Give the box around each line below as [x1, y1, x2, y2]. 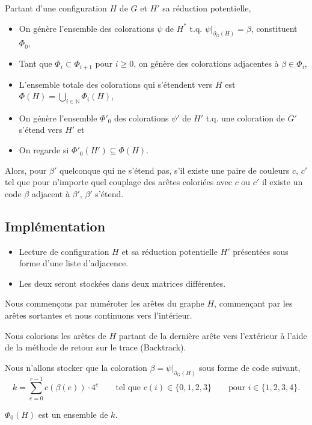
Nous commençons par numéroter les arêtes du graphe [5, 297, 204, 310]
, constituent [251, 22, 298, 34]
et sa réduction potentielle [121, 245, 218, 257]
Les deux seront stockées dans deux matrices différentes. [19, 277, 226, 289]
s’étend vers [19, 123, 63, 136]
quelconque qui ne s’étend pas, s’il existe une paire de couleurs [60, 164, 290, 176]
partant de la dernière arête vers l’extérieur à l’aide [118, 329, 307, 341]
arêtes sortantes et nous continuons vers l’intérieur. [5, 309, 192, 322]
